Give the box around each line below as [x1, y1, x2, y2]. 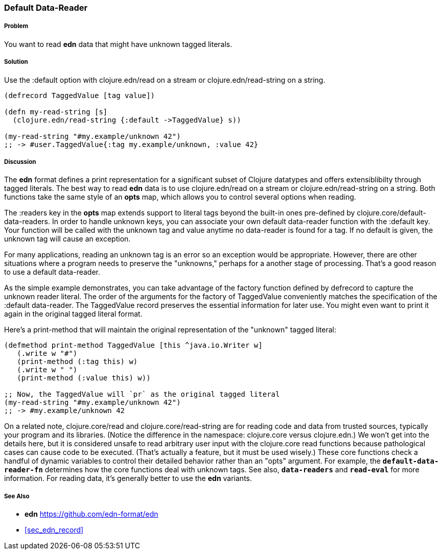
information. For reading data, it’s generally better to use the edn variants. [4, 474, 252, 483]
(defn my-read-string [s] [4, 107, 108, 116]
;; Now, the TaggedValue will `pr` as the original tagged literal [4, 390, 280, 399]
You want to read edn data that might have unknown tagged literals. [4, 39, 232, 49]
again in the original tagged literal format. [4, 309, 143, 319]
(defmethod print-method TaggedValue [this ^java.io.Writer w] [4, 341, 263, 350]
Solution [4, 58, 28, 66]
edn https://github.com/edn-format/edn [25, 510, 158, 519]
